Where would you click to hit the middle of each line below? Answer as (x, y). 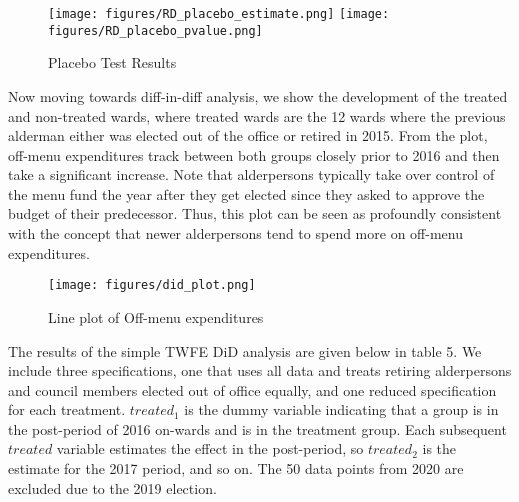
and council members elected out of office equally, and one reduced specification (252, 389)
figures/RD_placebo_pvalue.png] (155, 30)
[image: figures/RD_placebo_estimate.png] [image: (219, 14)
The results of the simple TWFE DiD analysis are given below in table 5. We (245, 350)
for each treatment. (67, 409)
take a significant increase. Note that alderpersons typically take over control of (251, 174)
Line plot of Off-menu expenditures (156, 316)
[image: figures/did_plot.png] (152, 285)
